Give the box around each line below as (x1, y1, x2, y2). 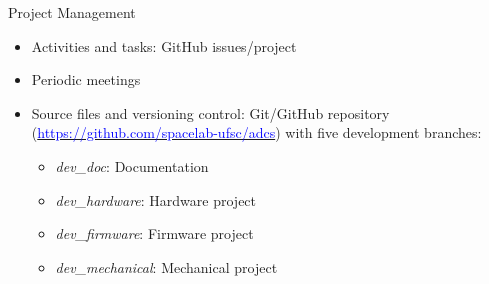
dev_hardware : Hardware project (55, 189, 257, 210)
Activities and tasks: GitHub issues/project (31, 35, 297, 56)
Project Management (8, 2, 136, 22)
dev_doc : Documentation (55, 155, 209, 176)
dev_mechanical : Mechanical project (55, 256, 278, 277)
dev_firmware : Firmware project (55, 223, 254, 244)
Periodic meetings (31, 69, 141, 90)
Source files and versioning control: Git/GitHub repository (31, 102, 390, 123)
